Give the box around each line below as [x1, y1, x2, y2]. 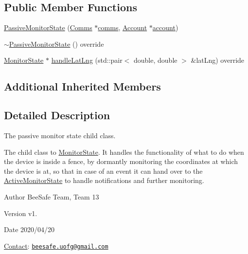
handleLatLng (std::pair [51, 55, 123, 65]
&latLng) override [191, 55, 245, 65]
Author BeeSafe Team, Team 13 [4, 191, 99, 201]
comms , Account [98, 22, 147, 33]
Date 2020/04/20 [4, 224, 55, 235]
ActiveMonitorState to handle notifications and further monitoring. [4, 175, 204, 185]
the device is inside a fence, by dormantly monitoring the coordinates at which [4, 156, 238, 166]
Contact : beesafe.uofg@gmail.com [4, 240, 108, 251]
